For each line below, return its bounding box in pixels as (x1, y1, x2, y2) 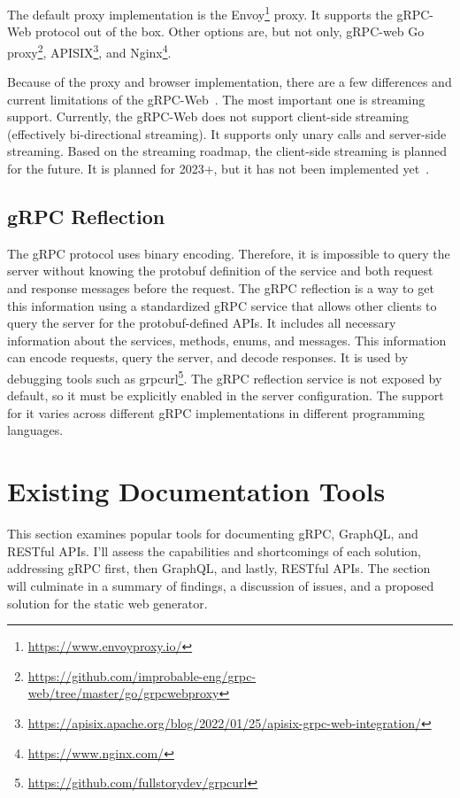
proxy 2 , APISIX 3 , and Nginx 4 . (7, 40, 172, 61)
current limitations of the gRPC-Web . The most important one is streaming (7, 89, 425, 108)
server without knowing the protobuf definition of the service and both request (7, 261, 433, 280)
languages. (7, 421, 64, 439)
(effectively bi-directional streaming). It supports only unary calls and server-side (7, 124, 447, 143)
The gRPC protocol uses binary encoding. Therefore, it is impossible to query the (7, 244, 450, 262)
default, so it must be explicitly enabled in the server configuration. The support (7, 386, 444, 405)
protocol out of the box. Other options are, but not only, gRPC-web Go (34, 22, 425, 41)
